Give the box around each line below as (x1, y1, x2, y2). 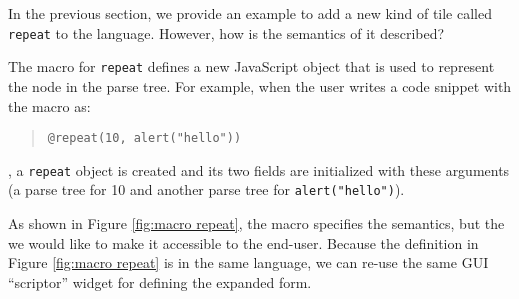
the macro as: (8, 95, 91, 116)
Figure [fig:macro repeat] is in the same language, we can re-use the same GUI (8, 252, 489, 273)
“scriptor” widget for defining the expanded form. (8, 271, 312, 292)
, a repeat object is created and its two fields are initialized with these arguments (8, 159, 510, 180)
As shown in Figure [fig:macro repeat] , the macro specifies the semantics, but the (8, 213, 505, 234)
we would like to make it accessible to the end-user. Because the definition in (8, 232, 479, 253)
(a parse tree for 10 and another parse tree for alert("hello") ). (8, 179, 405, 200)
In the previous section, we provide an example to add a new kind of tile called (8, 3, 492, 23)
